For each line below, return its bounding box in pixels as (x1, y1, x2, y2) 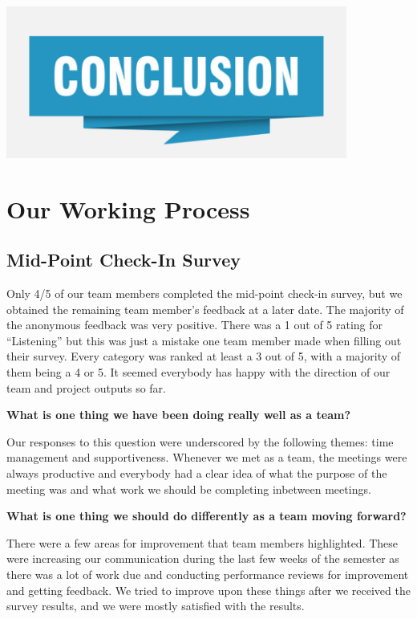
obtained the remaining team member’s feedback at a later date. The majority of (6, 300, 404, 317)
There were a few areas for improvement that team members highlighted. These (6, 534, 399, 551)
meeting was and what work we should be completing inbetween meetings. (6, 480, 371, 497)
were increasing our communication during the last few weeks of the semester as (6, 550, 399, 567)
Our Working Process (6, 192, 250, 225)
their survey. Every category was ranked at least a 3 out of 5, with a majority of (6, 348, 401, 364)
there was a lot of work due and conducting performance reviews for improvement (6, 566, 409, 582)
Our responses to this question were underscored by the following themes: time (6, 433, 394, 450)
